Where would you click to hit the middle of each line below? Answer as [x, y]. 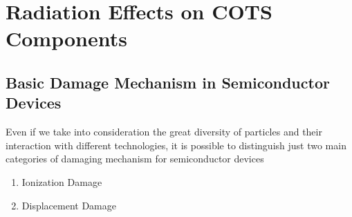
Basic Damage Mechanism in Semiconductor [168, 82]
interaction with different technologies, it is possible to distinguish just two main [176, 145]
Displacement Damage [69, 205]
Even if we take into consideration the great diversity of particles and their [164, 132]
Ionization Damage [62, 181]
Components [66, 38]
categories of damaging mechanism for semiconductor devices [135, 159]
